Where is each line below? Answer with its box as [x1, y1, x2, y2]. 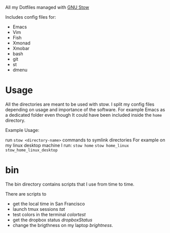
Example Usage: [5, 127, 40, 133]
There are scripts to [5, 191, 47, 197]
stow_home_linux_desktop [5, 148, 58, 153]
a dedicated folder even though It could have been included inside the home [5, 112, 162, 118]
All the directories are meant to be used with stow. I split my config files [5, 101, 155, 107]
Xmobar [12, 45, 29, 51]
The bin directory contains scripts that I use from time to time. [5, 181, 134, 187]
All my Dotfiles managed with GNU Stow [5, 5, 89, 10]
